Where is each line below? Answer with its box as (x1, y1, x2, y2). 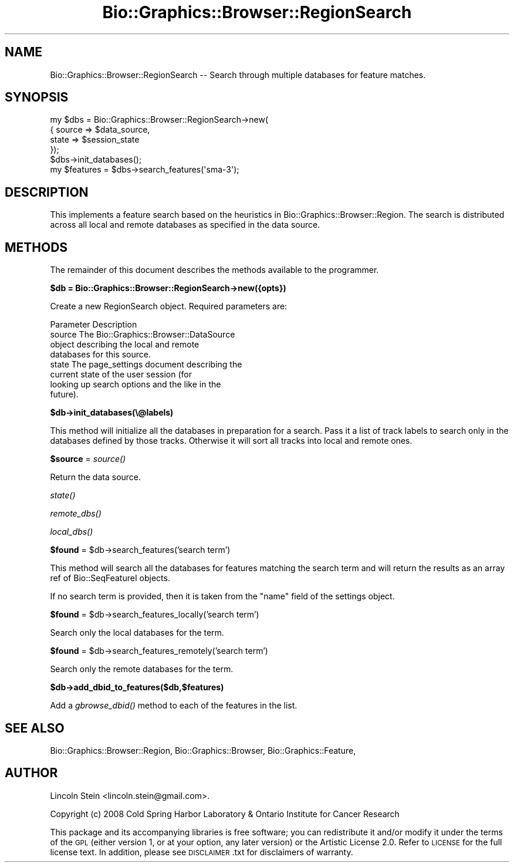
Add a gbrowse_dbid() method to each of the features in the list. (50, 700, 297, 711)
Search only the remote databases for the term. (50, 664, 234, 674)
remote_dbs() (50, 508, 102, 519)
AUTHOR (5, 765, 58, 781)
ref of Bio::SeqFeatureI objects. (50, 573, 170, 583)
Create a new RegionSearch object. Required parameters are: (50, 301, 288, 312)
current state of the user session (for (50, 369, 192, 380)
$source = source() (50, 454, 126, 464)
